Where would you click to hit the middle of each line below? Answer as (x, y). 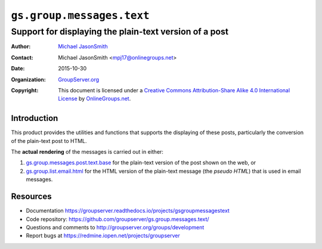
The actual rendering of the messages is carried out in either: (87, 152)
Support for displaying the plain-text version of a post (120, 32)
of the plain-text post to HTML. (49, 141)
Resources (31, 197)
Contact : (22, 57)
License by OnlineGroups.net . (95, 99)
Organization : (28, 79)
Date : (18, 69)
